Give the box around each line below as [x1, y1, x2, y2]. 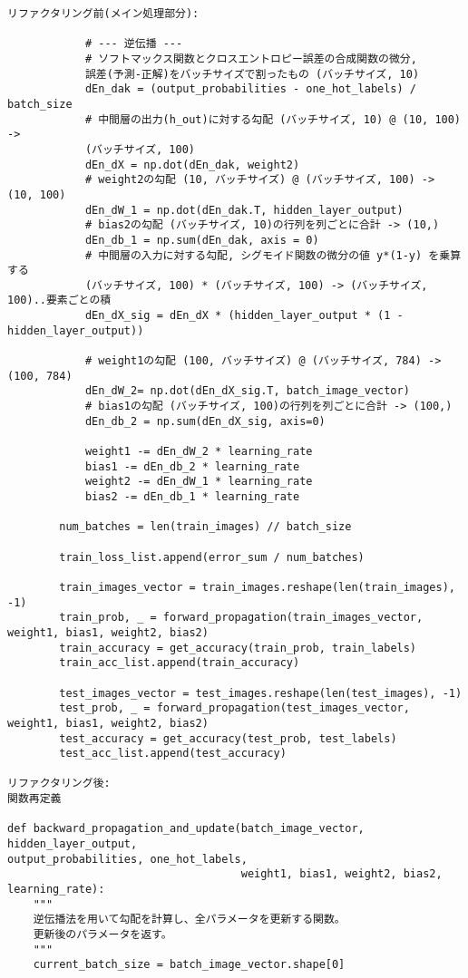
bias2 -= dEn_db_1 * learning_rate [84, 490, 300, 503]
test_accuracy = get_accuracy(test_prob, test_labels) [59, 731, 397, 745]
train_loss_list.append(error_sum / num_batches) [59, 550, 365, 564]
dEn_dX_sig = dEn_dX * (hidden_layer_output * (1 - [84, 309, 404, 323]
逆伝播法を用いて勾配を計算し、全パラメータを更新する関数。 [33, 913, 346, 926]
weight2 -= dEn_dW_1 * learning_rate [84, 475, 313, 489]
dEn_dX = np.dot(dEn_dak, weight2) [84, 158, 300, 171]
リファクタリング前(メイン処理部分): [7, 7, 200, 20]
